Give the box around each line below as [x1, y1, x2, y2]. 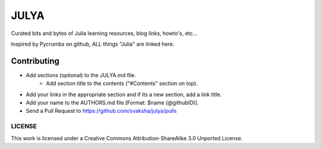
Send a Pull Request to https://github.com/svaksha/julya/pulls [26, 107, 177, 115]
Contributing [11, 56, 59, 66]
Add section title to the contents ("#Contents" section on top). [46, 80, 198, 87]
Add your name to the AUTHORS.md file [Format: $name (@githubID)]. [26, 99, 199, 106]
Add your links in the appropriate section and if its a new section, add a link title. [26, 91, 222, 98]
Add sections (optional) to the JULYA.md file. [26, 71, 136, 78]
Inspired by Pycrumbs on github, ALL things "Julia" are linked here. [11, 40, 175, 47]
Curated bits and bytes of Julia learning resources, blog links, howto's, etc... [11, 30, 197, 37]
